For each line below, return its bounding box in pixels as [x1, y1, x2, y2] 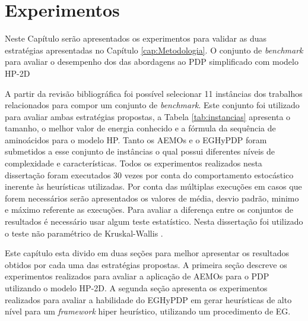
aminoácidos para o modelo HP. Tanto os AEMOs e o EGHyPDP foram [5, 133, 267, 146]
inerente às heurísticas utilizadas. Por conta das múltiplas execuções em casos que [5, 180, 302, 193]
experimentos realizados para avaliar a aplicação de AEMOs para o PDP [5, 270, 269, 282]
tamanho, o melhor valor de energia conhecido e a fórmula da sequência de [5, 122, 276, 134]
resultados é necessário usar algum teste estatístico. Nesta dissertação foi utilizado [5, 215, 303, 228]
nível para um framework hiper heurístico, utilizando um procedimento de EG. [5, 305, 291, 317]
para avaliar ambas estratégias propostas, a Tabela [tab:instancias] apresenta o [5, 110, 291, 122]
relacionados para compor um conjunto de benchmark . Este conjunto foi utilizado [5, 99, 300, 111]
